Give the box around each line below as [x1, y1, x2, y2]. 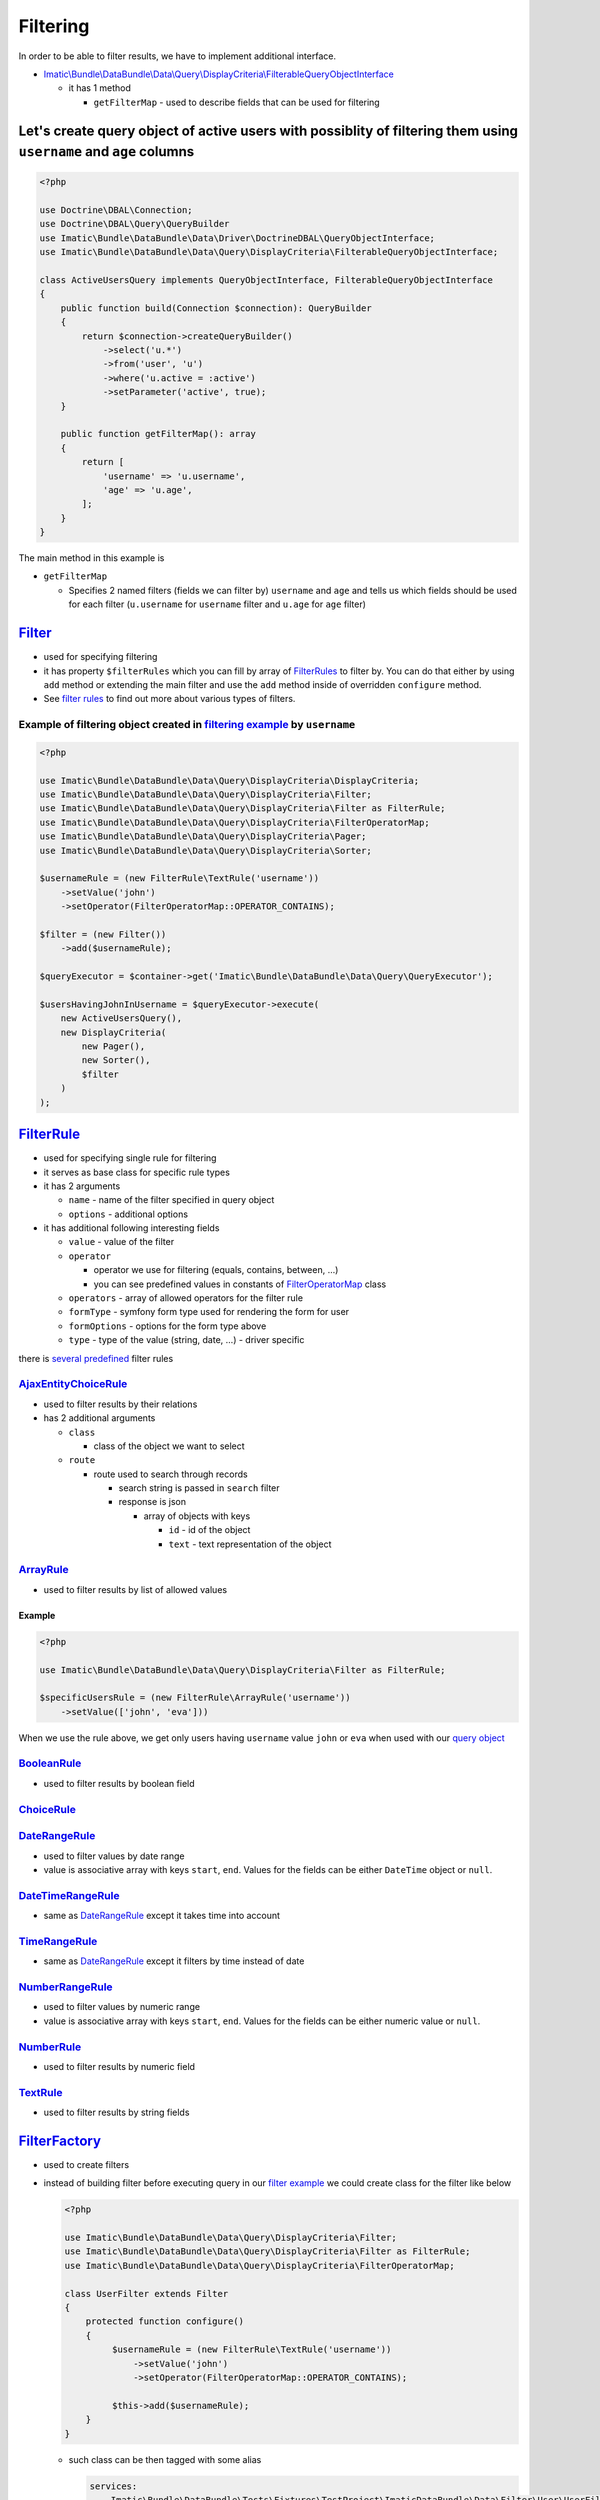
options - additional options [68, 1208, 189, 1220]
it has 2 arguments [43, 1180, 121, 1192]
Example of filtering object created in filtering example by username [18, 718, 356, 732]
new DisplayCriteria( [60, 1026, 167, 1038]
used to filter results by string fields [43, 2106, 190, 2119]
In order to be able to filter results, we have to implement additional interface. [18, 50, 337, 62]
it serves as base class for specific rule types [43, 1166, 230, 1178]
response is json [118, 1496, 187, 1508]
